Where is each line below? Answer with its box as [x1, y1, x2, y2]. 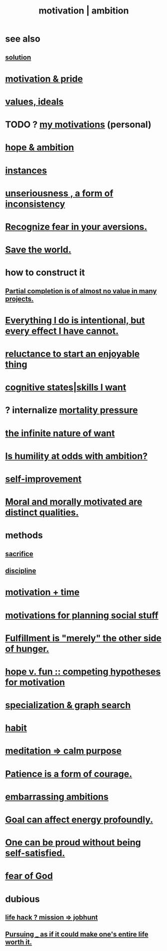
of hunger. [5, 643, 49, 654]
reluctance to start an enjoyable [5, 348, 140, 360]
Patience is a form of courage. [5, 768, 133, 779]
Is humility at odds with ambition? [5, 450, 148, 461]
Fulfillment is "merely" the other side [5, 632, 162, 644]
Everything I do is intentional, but [5, 314, 145, 326]
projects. [5, 294, 34, 303]
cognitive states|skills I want [5, 382, 127, 393]
